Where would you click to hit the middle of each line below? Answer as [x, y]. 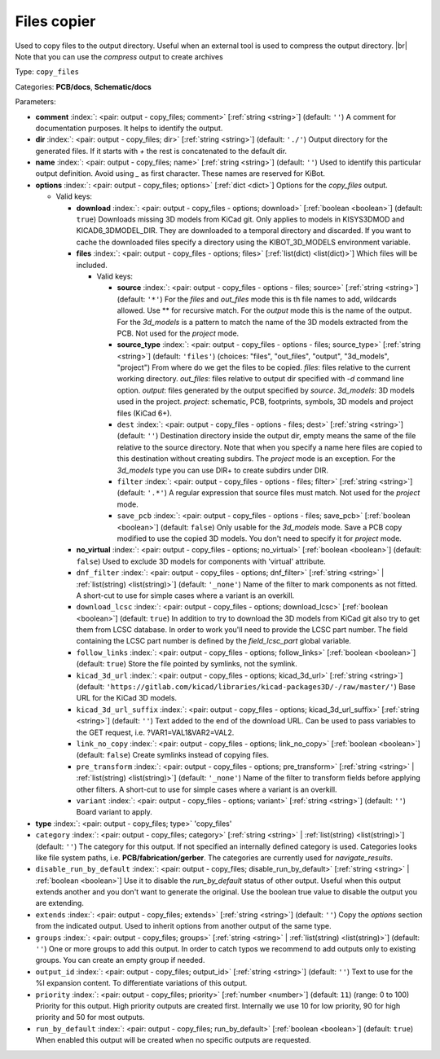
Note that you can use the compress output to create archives [119, 56]
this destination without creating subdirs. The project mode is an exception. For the [256, 459]
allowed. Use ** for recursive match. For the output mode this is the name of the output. [264, 310]
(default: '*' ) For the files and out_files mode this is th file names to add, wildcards [257, 299]
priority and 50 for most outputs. [90, 1017]
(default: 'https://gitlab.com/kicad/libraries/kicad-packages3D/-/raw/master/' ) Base [246, 687]
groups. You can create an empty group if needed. [120, 960]
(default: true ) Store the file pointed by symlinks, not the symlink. [187, 664]
